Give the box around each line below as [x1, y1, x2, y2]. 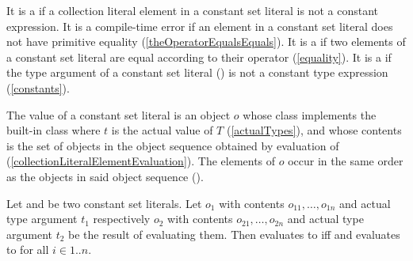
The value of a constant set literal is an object [6, 106, 231, 123]
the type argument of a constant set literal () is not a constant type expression [6, 64, 388, 81]
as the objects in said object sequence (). [6, 168, 204, 184]
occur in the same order [288, 153, 403, 169]
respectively [93, 210, 151, 227]
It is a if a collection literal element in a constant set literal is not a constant [6, 2, 379, 18]
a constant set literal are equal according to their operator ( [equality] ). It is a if [6, 48, 392, 65]
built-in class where [6, 122, 101, 138]
